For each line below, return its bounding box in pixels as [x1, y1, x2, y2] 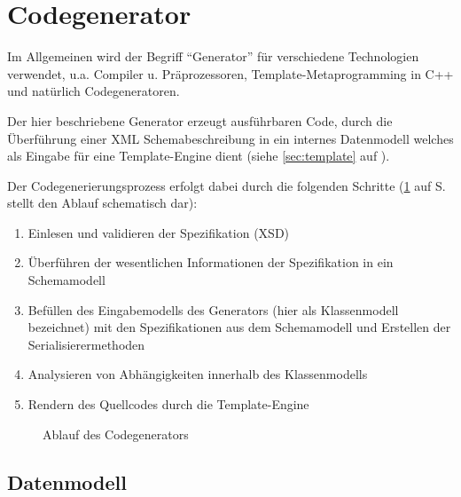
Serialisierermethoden [27, 335, 145, 353]
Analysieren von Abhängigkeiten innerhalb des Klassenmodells [27, 365, 368, 383]
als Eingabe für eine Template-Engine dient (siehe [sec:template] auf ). [7, 146, 390, 165]
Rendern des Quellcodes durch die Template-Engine [27, 395, 309, 414]
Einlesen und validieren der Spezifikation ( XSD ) [27, 223, 290, 241]
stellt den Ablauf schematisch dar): [7, 193, 198, 212]
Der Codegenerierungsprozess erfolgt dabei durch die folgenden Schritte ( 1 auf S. [7, 176, 446, 194]
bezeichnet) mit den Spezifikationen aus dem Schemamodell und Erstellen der [27, 318, 451, 336]
